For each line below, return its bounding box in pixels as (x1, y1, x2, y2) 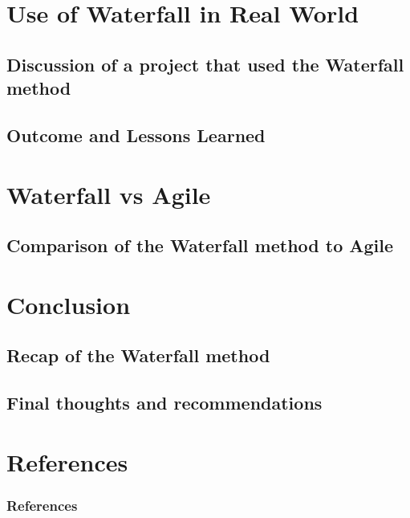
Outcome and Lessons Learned (6, 122, 266, 147)
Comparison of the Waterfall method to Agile (6, 233, 394, 258)
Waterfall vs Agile (6, 177, 211, 210)
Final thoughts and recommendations (6, 390, 323, 415)
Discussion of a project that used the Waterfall (6, 51, 404, 76)
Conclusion (6, 288, 131, 320)
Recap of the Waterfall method (6, 343, 270, 368)
